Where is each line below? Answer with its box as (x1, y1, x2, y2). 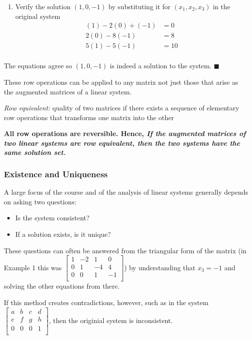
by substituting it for (108, 1, 171, 11)
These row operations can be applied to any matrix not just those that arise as (4, 77, 238, 87)
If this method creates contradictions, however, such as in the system (4, 297, 209, 307)
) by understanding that (124, 262, 196, 272)
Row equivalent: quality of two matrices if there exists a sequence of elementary (4, 103, 239, 113)
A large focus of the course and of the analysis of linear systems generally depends (4, 187, 248, 197)
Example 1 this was (4, 262, 62, 272)
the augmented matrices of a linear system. (4, 86, 132, 96)
